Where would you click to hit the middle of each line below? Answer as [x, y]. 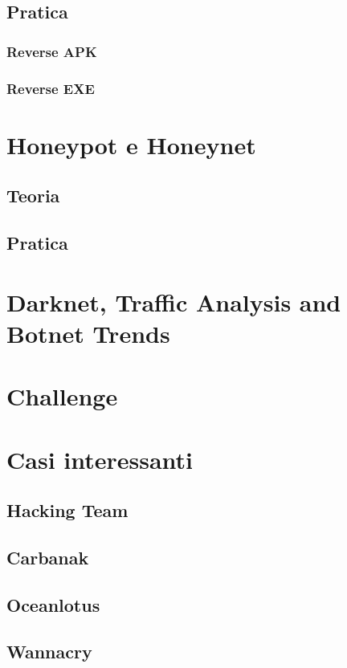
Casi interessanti [100, 459]
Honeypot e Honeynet [131, 144]
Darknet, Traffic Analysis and [174, 301]
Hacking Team [67, 510]
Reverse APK [52, 51]
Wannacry [49, 652]
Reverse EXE [51, 88]
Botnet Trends [88, 333]
